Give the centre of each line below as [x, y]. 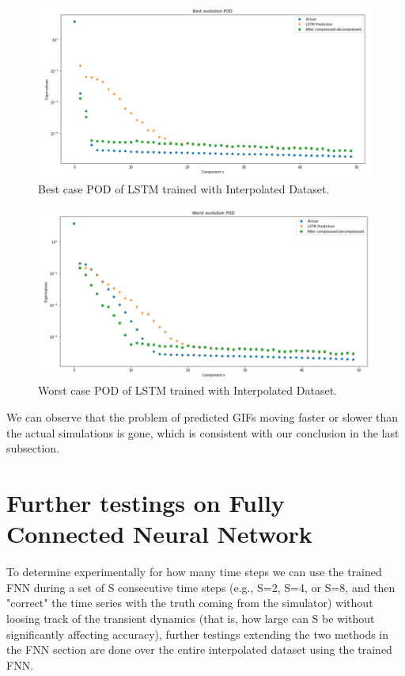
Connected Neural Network [159, 534]
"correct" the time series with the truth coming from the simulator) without [190, 603]
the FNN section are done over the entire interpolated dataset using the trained [199, 649]
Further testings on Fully [146, 503]
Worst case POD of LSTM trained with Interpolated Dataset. [187, 390]
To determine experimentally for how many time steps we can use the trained [194, 572]
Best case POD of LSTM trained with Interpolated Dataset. [184, 189]
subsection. [33, 448]
